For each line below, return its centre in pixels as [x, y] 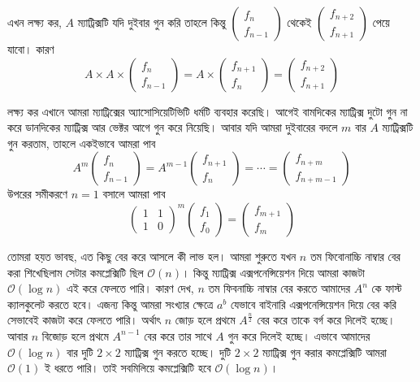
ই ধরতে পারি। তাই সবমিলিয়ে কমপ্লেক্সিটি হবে [128, 368]
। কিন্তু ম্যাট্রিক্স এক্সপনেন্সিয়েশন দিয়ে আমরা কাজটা [273, 272]
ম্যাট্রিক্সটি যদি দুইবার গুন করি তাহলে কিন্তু [152, 22]
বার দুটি [80, 352]
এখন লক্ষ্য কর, [35, 22]
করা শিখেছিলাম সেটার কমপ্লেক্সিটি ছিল [76, 272]
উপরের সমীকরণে [38, 194]
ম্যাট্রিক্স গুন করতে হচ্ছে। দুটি [178, 352]
